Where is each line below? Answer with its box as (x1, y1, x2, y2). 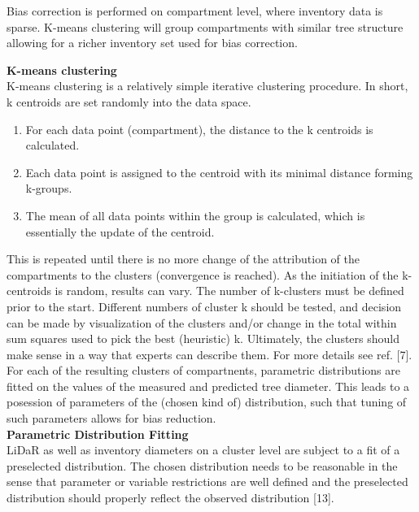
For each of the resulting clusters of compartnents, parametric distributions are (7, 362, 400, 379)
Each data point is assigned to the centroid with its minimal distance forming (25, 163, 413, 180)
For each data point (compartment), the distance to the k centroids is (25, 120, 373, 137)
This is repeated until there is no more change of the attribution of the (7, 250, 360, 267)
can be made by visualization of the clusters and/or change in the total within (7, 314, 397, 331)
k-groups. (25, 180, 72, 197)
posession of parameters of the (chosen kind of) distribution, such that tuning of (7, 393, 407, 410)
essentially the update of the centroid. (25, 223, 215, 240)
